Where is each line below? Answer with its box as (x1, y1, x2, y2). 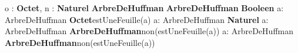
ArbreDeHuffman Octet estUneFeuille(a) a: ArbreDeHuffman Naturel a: (5, 13, 269, 25)
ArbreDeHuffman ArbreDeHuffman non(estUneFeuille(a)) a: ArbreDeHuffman (5, 25, 293, 37)
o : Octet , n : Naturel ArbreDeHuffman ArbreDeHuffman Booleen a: (5, 2, 284, 14)
